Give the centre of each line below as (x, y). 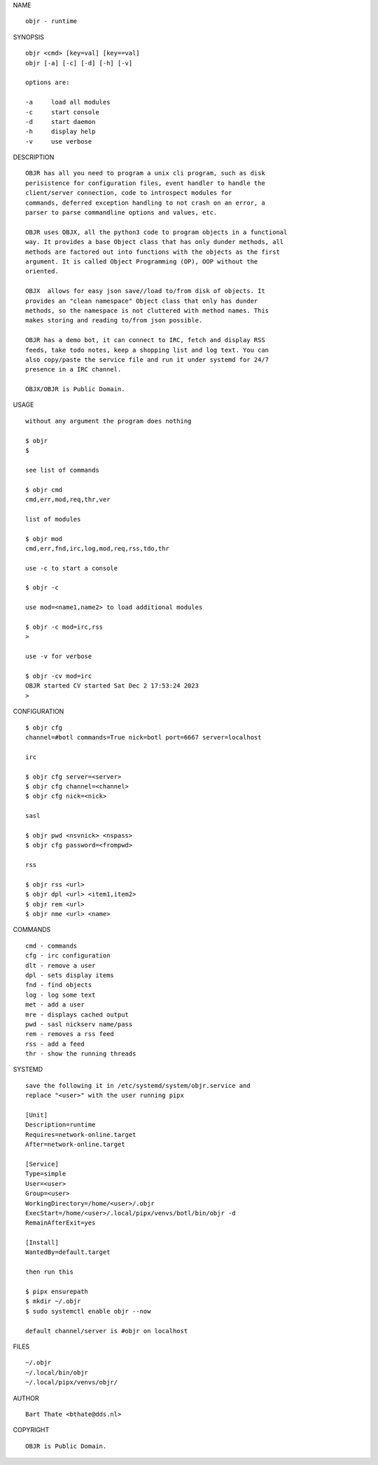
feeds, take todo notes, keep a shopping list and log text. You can (147, 350)
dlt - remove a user (61, 965)
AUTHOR (26, 1398)
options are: (48, 83)
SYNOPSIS (29, 37)
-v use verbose (59, 141)
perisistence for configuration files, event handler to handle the (145, 183)
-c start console (62, 112)
